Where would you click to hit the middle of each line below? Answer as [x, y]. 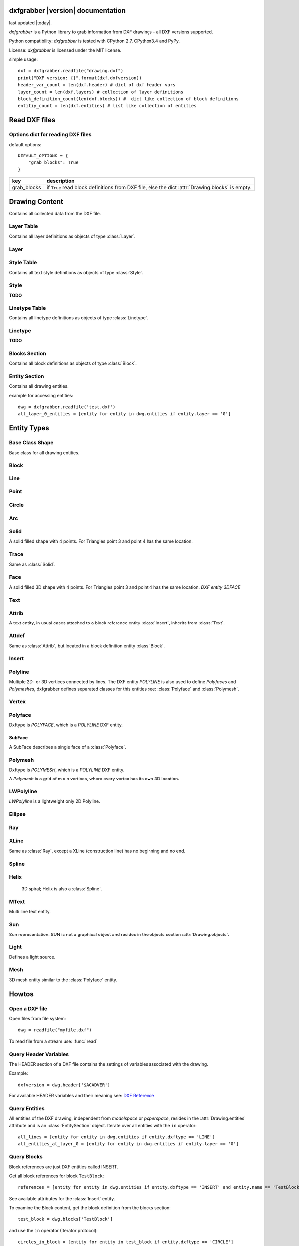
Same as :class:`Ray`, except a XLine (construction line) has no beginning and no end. [97, 851]
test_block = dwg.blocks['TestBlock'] [66, 1219]
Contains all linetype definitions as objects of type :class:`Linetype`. [79, 318]
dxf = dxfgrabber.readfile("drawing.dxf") [71, 71]
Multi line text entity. [30, 912]
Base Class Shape [31, 443]
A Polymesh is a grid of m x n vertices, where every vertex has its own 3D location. [94, 779]
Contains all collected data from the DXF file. [55, 213]
